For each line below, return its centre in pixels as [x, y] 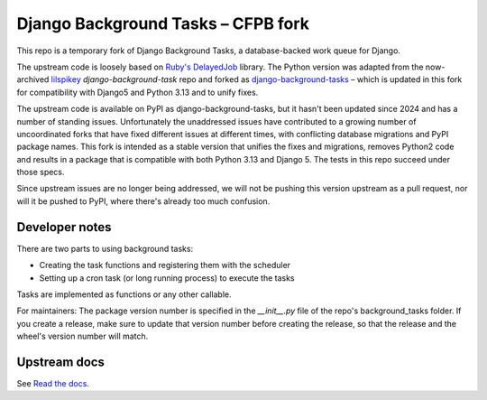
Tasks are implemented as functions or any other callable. [124, 294]
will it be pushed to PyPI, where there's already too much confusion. [143, 201]
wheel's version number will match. [83, 336]
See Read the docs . [53, 383]
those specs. [41, 172]
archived [33, 79]
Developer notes [64, 227]
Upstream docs [61, 362]
